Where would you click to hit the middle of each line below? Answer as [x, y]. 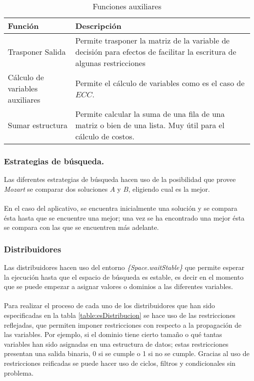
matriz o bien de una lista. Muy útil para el [150, 125]
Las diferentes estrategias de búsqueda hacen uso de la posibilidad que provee [120, 179]
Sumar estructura [38, 125]
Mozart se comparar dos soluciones [56, 189]
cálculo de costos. [105, 136]
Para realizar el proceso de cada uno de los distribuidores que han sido [110, 305]
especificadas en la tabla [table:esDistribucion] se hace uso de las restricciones [120, 315]
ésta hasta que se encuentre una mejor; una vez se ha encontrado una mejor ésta [124, 217]
